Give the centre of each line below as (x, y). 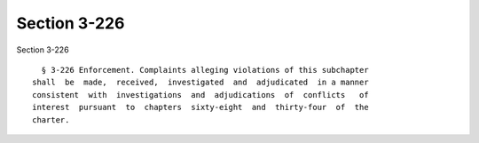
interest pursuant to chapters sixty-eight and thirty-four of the (200, 107)
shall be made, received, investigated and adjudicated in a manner (200, 83)
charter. (51, 119)
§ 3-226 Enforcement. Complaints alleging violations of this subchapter (205, 70)
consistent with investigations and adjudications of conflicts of (200, 95)
